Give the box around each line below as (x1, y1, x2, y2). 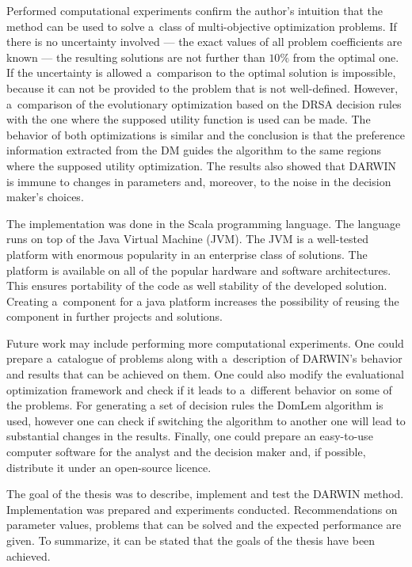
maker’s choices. (6, 188, 84, 205)
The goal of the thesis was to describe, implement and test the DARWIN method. (6, 485, 404, 502)
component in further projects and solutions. (6, 308, 223, 325)
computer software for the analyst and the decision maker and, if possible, (6, 443, 366, 460)
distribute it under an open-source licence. (6, 459, 212, 475)
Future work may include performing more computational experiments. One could (6, 334, 404, 351)
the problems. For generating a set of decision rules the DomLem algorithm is (6, 397, 383, 413)
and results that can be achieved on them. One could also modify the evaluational (6, 366, 404, 382)
